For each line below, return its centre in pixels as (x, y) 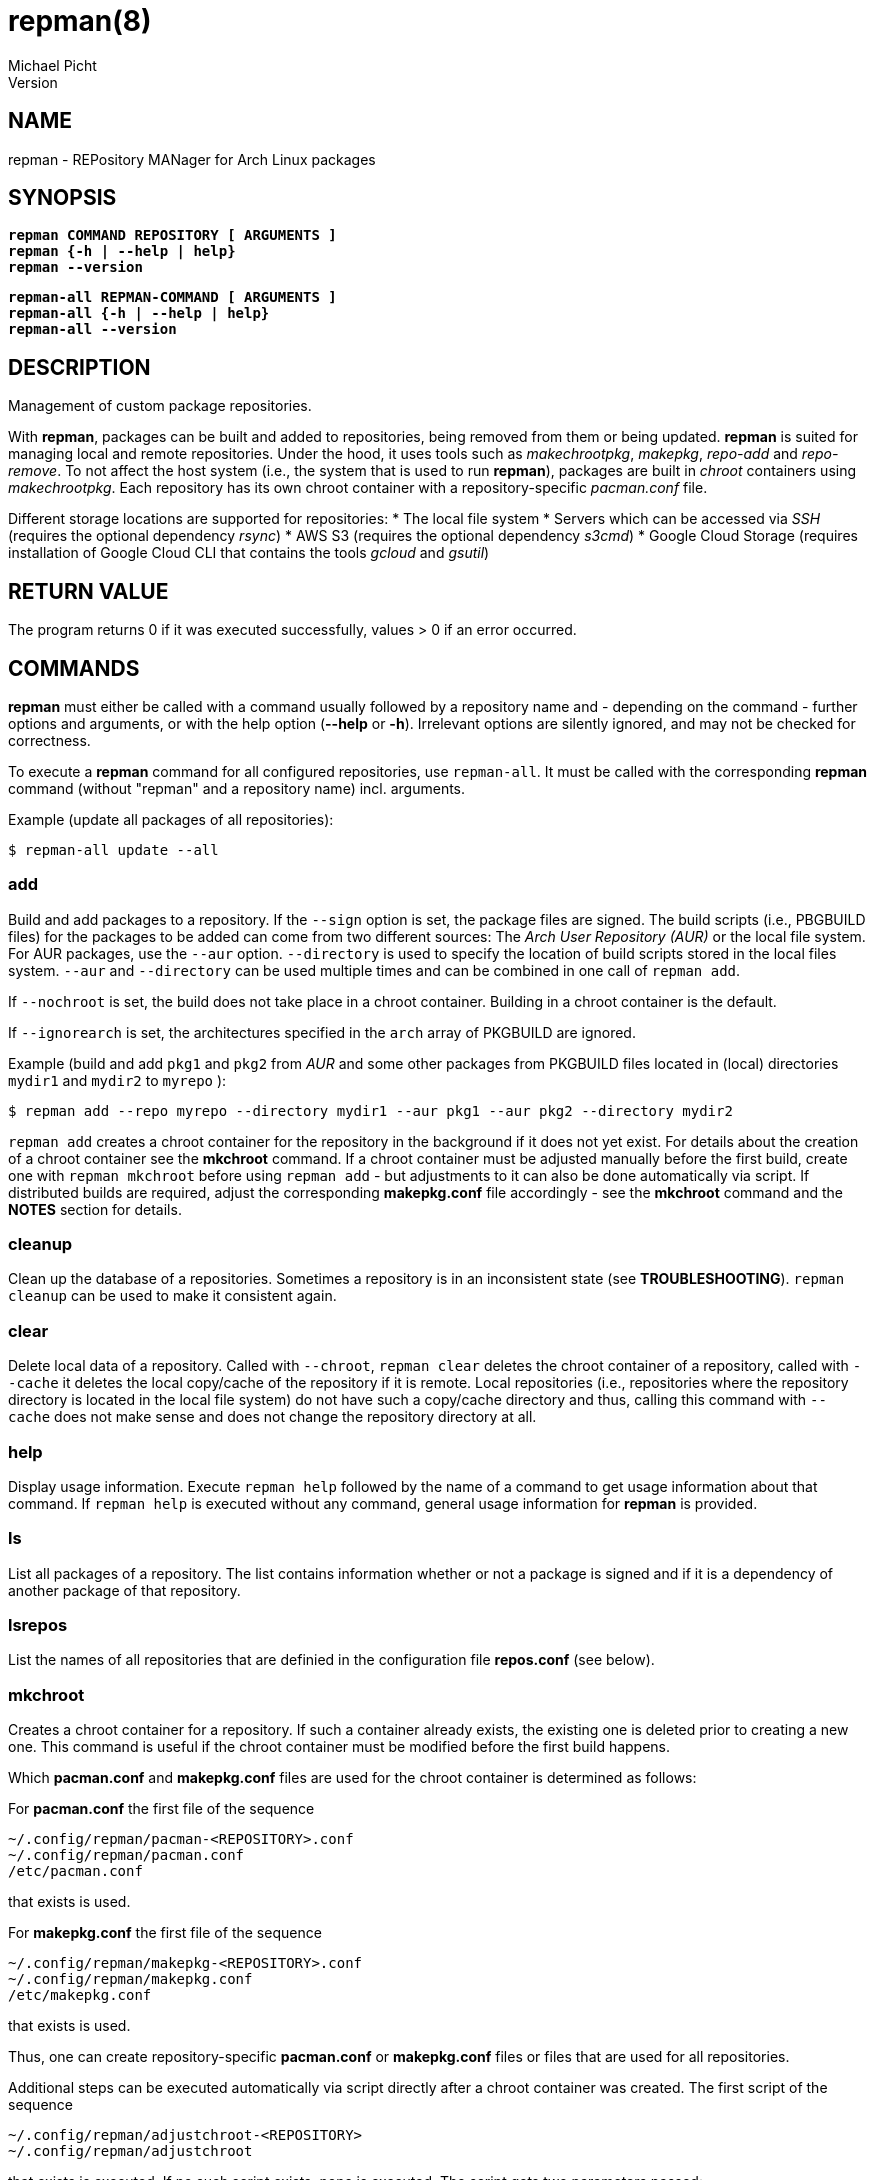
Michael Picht (52, 65)
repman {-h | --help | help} (122, 251)
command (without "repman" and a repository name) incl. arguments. (237, 788)
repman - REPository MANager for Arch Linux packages (192, 159)
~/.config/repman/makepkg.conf (130, 1979)
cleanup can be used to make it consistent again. (172, 1296)
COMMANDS (74, 668)
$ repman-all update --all (113, 849)
